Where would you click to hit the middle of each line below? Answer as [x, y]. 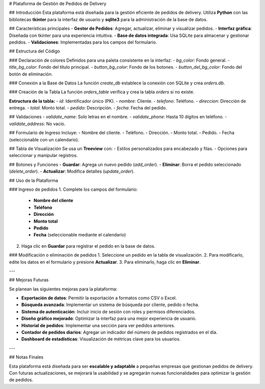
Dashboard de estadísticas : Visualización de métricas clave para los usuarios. [101, 339]
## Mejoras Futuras [29, 280]
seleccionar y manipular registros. [43, 156]
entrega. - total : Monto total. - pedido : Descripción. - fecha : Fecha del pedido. [88, 108]
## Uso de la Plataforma [34, 180]
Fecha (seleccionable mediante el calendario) [80, 235]
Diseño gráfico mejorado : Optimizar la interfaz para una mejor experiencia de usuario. [109, 318]
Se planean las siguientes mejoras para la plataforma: [63, 289]
